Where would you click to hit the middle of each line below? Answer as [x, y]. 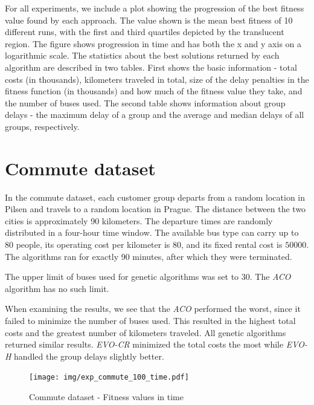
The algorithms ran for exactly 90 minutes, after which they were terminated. [149, 256]
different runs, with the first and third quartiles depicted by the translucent [145, 32]
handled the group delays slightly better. [89, 356]
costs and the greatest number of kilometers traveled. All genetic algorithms [146, 332]
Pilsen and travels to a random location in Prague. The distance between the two [155, 209]
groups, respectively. [42, 126]
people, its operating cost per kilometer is [93, 245]
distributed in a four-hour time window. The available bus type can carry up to [152, 232]
